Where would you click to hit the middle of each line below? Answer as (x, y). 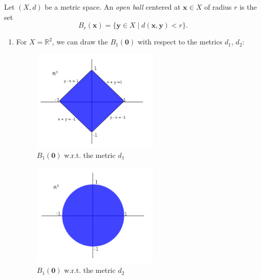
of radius (218, 7)
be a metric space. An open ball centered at (113, 7)
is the (248, 7)
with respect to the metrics (180, 42)
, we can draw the (80, 42)
